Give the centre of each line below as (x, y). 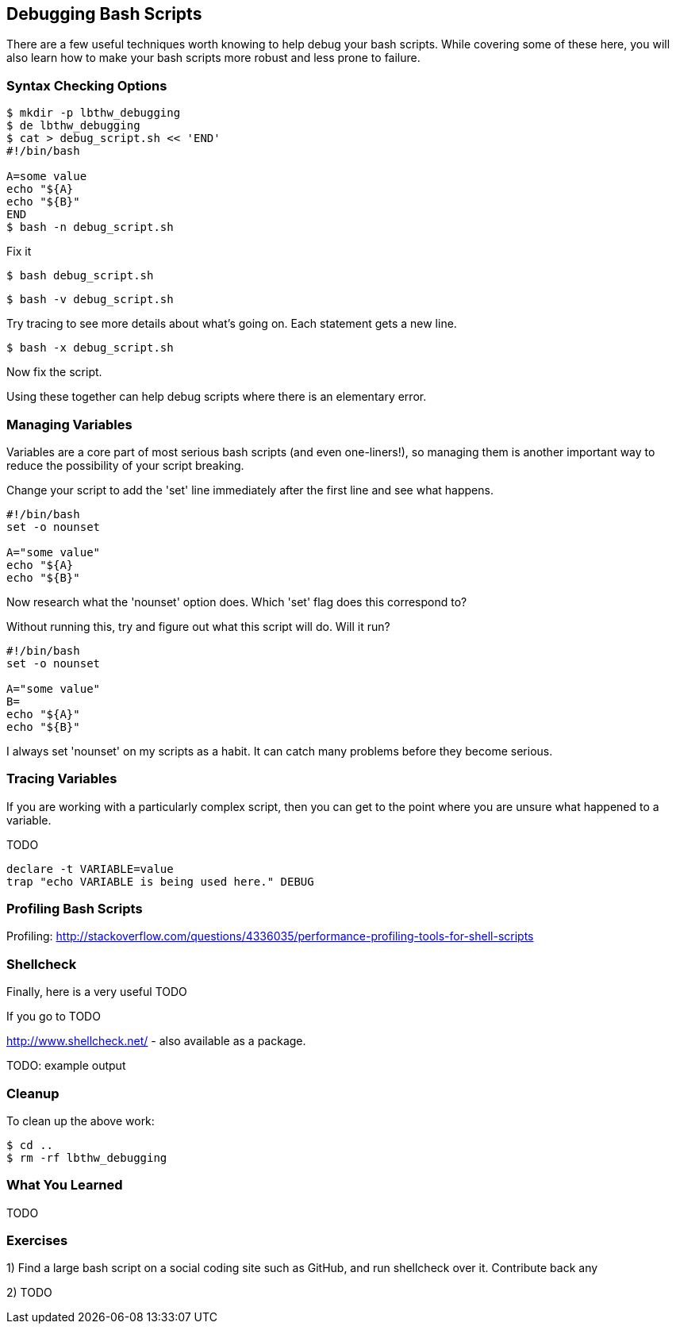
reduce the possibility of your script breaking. (125, 465)
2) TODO (29, 1293)
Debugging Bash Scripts (104, 14)
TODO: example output (66, 1066)
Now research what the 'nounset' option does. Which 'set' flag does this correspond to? (237, 602)
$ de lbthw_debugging (73, 126)
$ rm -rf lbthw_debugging (87, 1157)
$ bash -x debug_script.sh (90, 348)
